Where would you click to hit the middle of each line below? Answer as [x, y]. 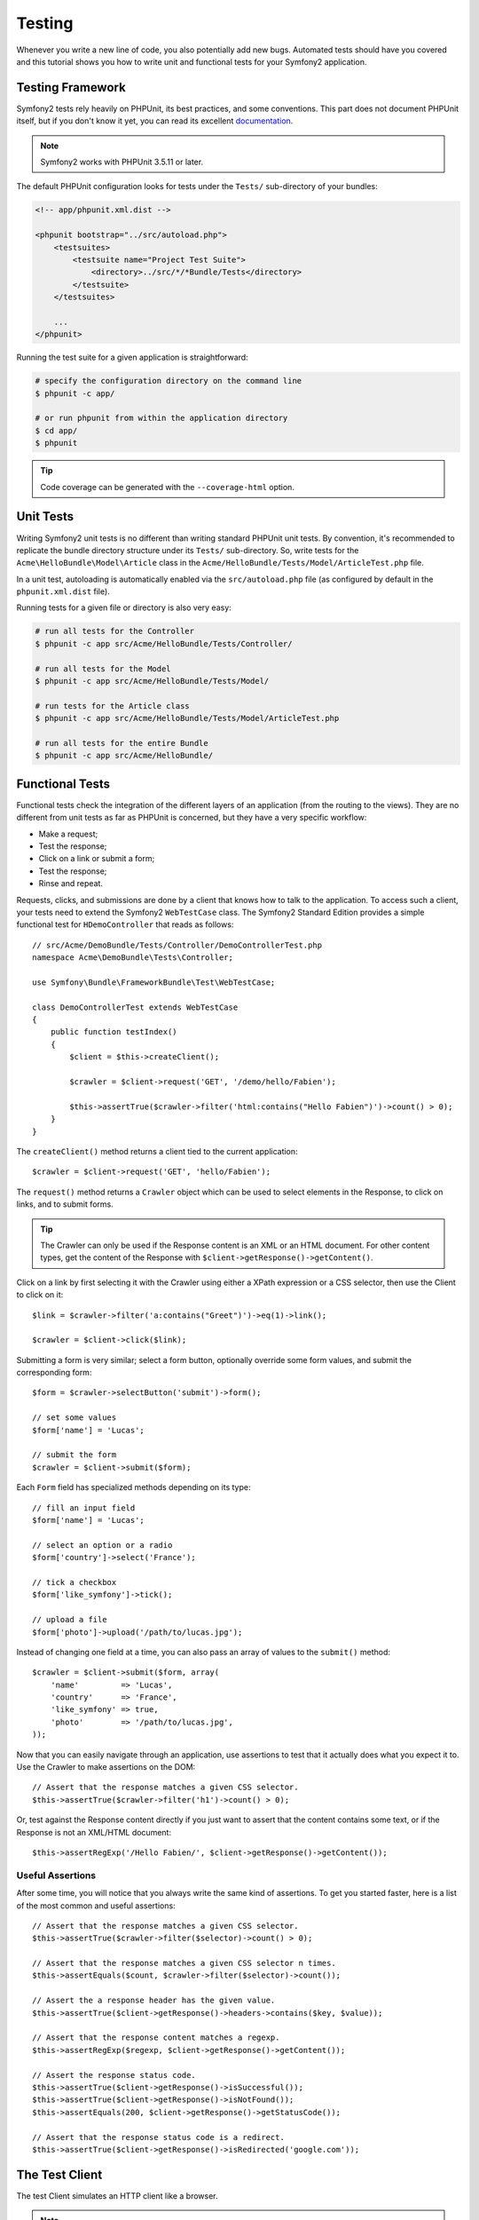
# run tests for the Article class [112, 706]
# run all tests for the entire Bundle [122, 743]
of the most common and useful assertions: [96, 1906]
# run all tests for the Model [103, 669]
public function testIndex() [114, 1032]
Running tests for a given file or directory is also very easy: [124, 607]
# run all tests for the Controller [115, 631]
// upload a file [70, 1620]
